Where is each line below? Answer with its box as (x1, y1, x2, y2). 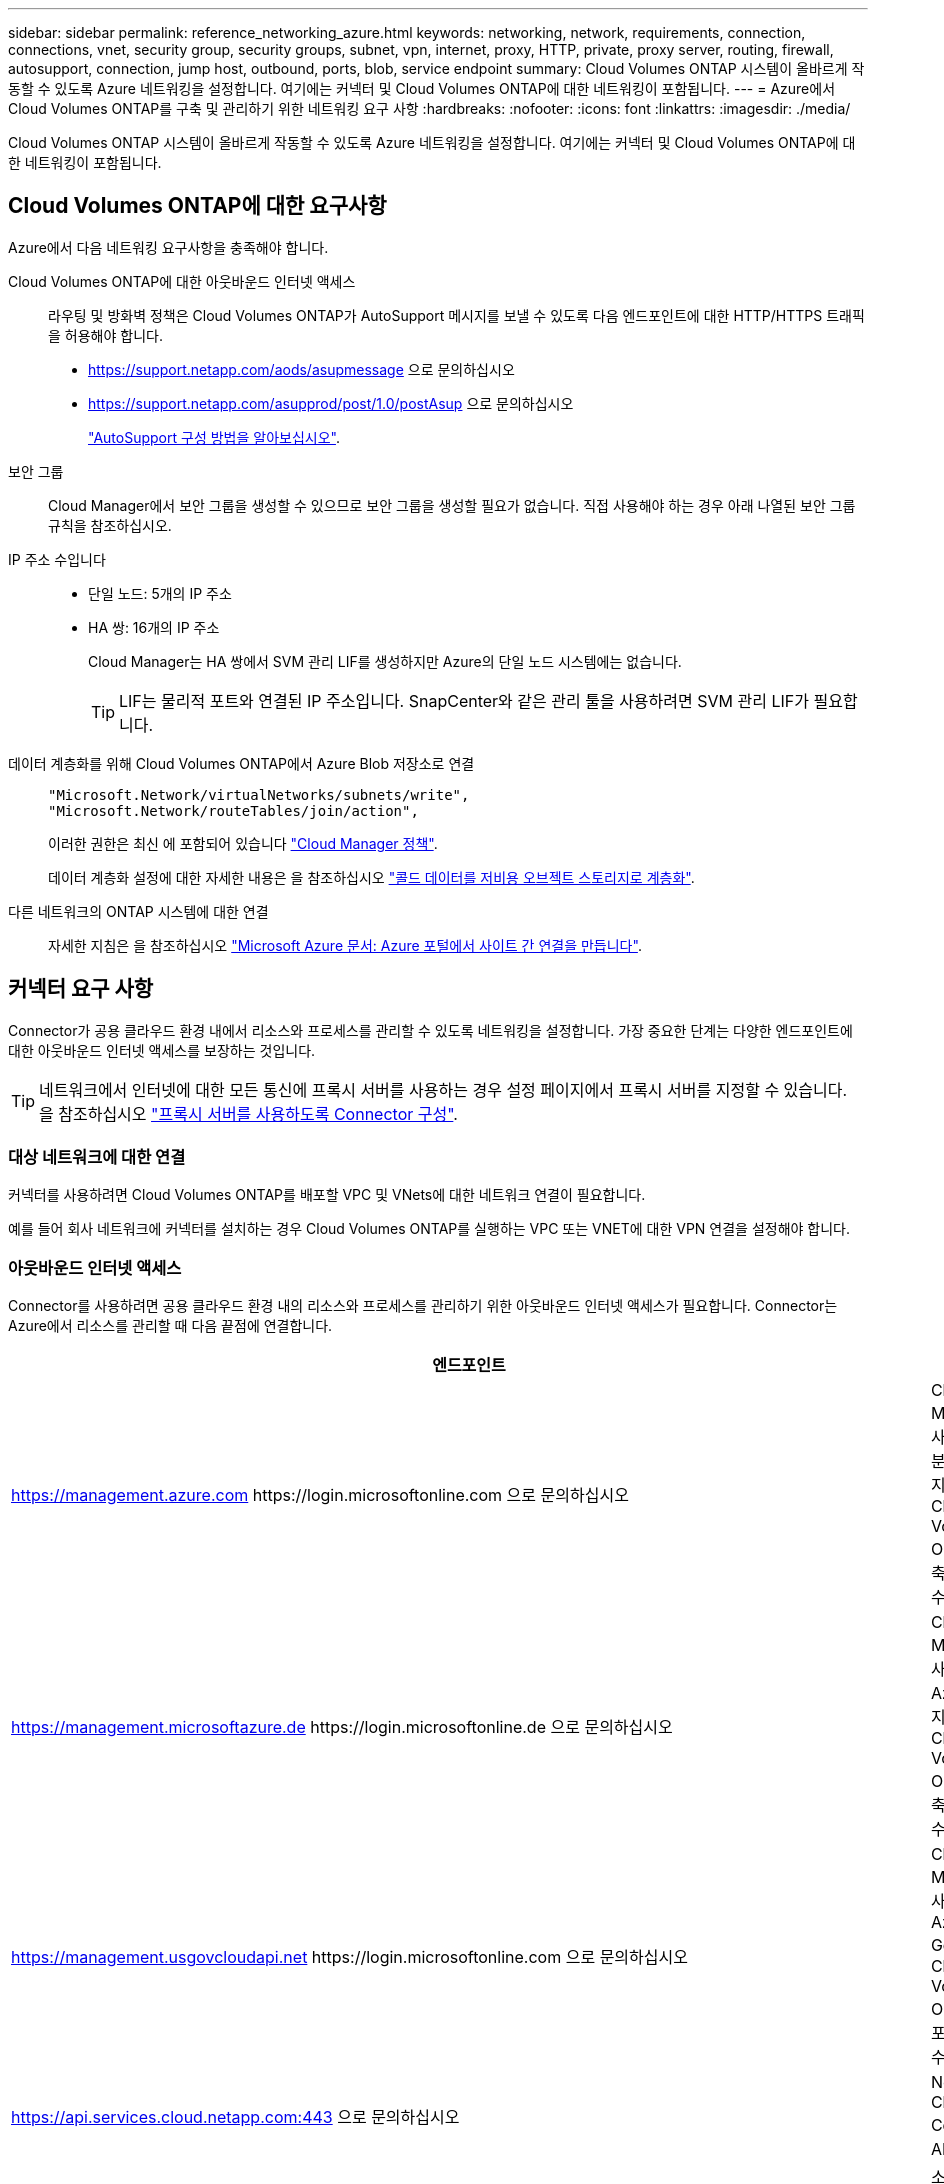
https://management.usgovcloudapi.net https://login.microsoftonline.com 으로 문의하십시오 (11, 1947, 688, 1968)
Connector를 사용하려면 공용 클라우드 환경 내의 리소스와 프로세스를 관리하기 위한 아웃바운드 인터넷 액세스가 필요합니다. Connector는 (8, 1297, 838, 1315)
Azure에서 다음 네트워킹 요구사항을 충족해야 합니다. (8, 238, 329, 256)
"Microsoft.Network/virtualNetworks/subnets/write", (48, 786, 470, 803)
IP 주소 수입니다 (8, 550, 106, 568)
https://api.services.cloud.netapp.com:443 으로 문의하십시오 (11, 2107, 460, 2128)
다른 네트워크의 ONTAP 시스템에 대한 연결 (8, 902, 269, 920)
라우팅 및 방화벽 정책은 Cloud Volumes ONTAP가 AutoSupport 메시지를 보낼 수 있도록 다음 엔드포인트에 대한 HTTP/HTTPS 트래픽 (48, 306, 865, 324)
